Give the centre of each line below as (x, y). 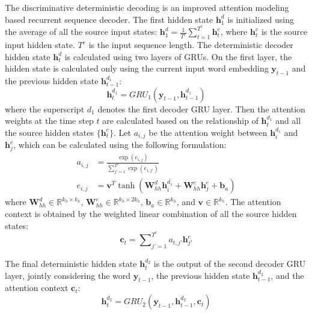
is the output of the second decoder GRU (230, 264)
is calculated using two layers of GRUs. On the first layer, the (178, 56)
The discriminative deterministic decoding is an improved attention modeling (147, 7)
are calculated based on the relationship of (180, 121)
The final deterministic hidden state (71, 264)
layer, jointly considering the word (68, 275)
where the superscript (45, 109)
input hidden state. (40, 45)
